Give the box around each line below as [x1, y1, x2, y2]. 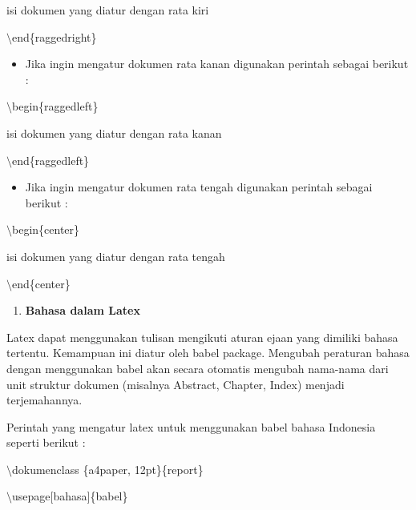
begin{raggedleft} [12, 98, 99, 114]
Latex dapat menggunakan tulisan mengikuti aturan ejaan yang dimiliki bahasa [6, 328, 398, 345]
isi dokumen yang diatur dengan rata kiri [6, 2, 209, 18]
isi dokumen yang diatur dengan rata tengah [6, 247, 225, 264]
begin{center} [12, 221, 80, 238]
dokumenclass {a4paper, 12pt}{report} [12, 460, 204, 477]
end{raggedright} [12, 28, 97, 45]
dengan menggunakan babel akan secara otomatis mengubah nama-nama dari [6, 359, 389, 376]
